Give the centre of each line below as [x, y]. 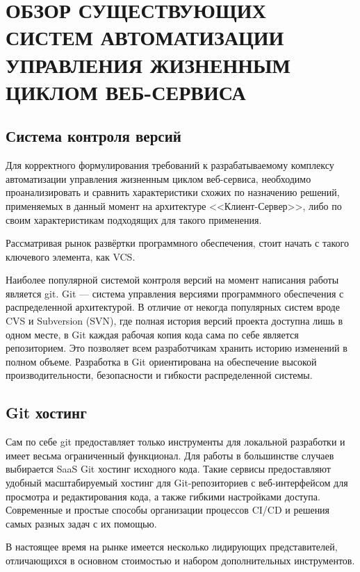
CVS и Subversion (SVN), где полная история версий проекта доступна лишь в [174, 321]
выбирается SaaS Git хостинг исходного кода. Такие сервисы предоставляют [168, 469]
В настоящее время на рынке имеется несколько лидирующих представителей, [172, 547]
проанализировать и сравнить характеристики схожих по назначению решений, [173, 192]
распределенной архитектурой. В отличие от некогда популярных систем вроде [173, 307]
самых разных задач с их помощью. [81, 523]
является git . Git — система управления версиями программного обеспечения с [175, 293]
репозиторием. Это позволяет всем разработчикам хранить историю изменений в [177, 348]
